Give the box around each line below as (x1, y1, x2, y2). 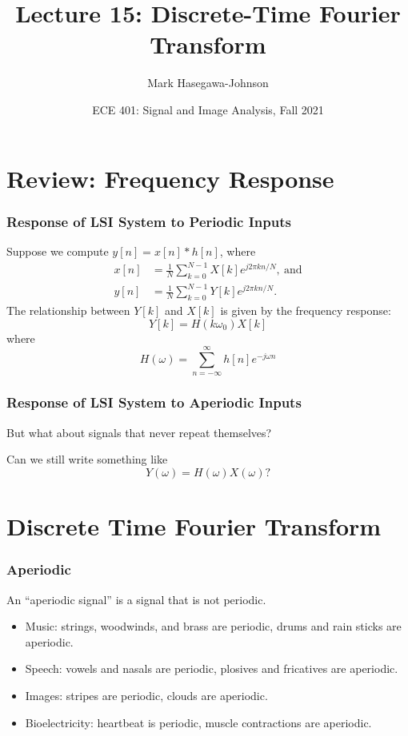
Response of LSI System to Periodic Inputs (6, 211, 291, 231)
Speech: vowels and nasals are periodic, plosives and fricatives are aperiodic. (25, 660, 398, 677)
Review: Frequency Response (6, 161, 334, 194)
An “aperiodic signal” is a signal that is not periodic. (6, 591, 266, 607)
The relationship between (6, 302, 130, 319)
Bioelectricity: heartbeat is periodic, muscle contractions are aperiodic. (25, 714, 372, 730)
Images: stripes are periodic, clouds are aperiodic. (25, 686, 268, 703)
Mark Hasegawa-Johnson (147, 74, 269, 91)
